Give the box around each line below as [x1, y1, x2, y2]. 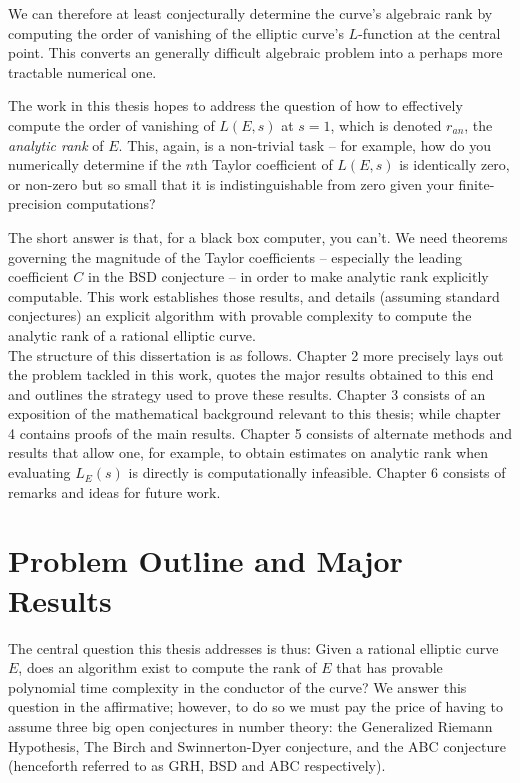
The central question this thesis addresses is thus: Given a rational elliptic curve [8, 637, 499, 658]
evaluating [8, 462, 71, 483]
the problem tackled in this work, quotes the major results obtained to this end [8, 364, 494, 385]
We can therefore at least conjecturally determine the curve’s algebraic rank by [8, 3, 493, 23]
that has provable [336, 657, 443, 678]
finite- [458, 173, 495, 194]
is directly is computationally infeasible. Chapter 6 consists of [128, 462, 506, 483]
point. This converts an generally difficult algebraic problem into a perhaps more [8, 42, 503, 63]
